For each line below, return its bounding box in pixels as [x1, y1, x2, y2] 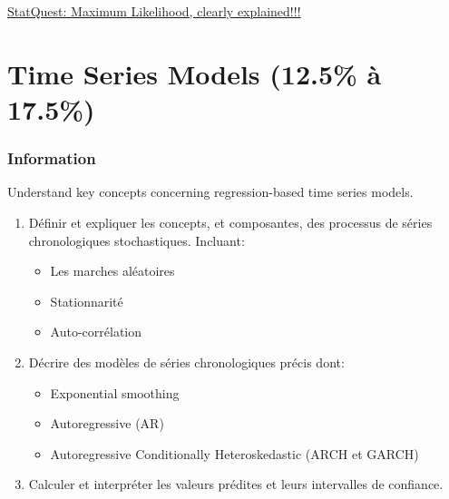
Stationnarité [50, 291, 123, 310]
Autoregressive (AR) [50, 414, 164, 433]
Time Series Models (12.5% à [7, 54, 382, 92]
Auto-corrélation [50, 322, 142, 341]
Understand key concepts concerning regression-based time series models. [7, 182, 414, 201]
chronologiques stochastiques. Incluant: [28, 230, 245, 249]
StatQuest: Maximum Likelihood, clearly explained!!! [7, 2, 301, 20]
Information [7, 147, 96, 170]
